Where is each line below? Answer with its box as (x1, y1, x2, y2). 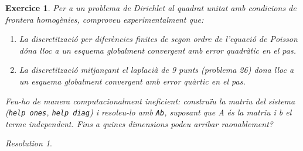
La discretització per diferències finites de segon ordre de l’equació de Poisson (19, 33, 298, 45)
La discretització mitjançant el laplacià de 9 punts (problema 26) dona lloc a (19, 64, 294, 76)
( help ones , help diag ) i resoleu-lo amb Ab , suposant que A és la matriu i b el (5, 106, 292, 118)
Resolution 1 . (5, 137, 52, 149)
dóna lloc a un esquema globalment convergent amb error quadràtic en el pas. (19, 44, 296, 56)
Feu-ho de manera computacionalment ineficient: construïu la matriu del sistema (5, 94, 295, 107)
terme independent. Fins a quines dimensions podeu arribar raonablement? (5, 117, 273, 129)
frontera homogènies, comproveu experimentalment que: (5, 13, 204, 25)
